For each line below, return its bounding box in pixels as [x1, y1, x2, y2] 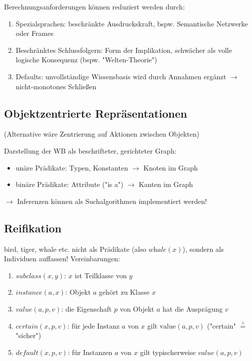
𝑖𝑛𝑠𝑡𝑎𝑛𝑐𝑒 [15, 289, 43, 297]
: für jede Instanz [67, 320, 120, 331]
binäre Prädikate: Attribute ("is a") [15, 179, 124, 189]
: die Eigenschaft [61, 303, 112, 314]
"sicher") [15, 330, 41, 341]
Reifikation [4, 220, 62, 235]
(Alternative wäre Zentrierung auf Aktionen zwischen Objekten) [4, 129, 200, 139]
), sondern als [182, 243, 224, 254]
